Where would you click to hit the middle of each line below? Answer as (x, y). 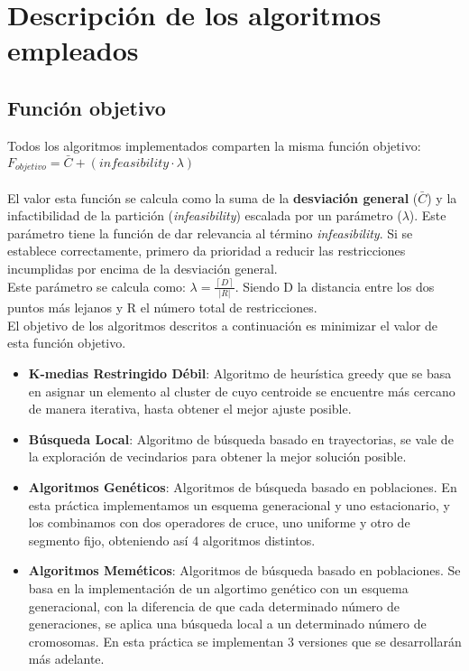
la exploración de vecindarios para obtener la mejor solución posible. (217, 457)
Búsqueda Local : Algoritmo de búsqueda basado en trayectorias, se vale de (241, 438)
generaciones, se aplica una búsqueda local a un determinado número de (227, 624)
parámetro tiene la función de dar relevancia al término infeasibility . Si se (210, 233)
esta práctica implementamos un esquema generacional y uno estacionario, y (239, 504)
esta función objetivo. (67, 343)
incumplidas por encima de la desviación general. (143, 268)
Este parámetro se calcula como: (97, 286)
